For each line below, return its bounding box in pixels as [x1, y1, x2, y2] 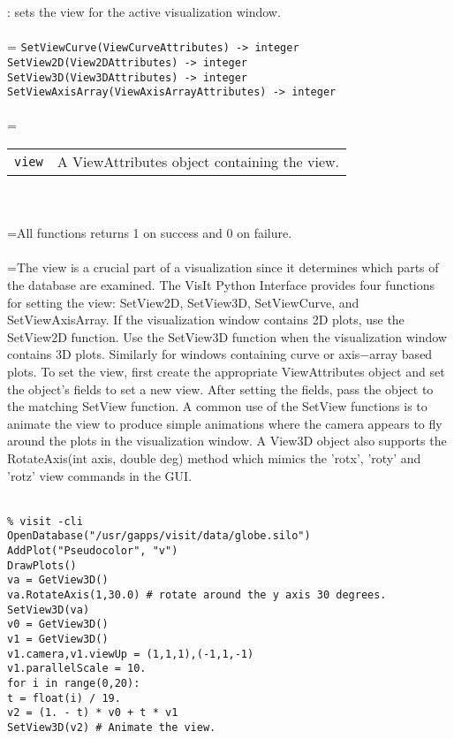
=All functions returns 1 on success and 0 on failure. [7, 224, 292, 242]
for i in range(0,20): [7, 676, 140, 689]
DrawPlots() [7, 559, 77, 572]
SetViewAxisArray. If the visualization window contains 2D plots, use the [7, 310, 405, 329]
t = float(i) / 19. [7, 691, 121, 705]
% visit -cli [7, 514, 83, 528]
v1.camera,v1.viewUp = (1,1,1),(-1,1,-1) [7, 647, 254, 660]
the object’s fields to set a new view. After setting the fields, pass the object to [7, 379, 434, 398]
